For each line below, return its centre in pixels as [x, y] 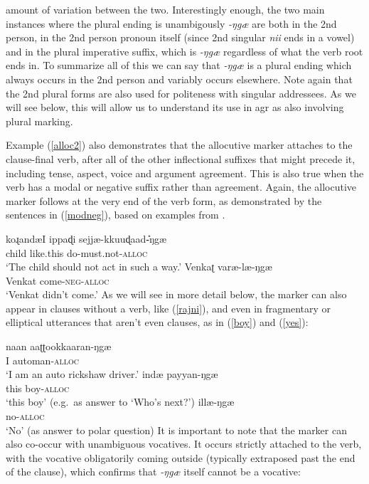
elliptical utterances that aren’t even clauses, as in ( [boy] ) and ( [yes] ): [157, 322]
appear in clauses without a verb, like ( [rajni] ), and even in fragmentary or [168, 308]
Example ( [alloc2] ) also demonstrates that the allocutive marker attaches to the [179, 145]
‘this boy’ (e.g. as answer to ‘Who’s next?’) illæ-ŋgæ [120, 402]
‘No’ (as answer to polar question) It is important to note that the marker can [176, 430]
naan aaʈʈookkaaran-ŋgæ [59, 346]
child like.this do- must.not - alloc [77, 252]
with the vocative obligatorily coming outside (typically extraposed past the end [181, 457]
